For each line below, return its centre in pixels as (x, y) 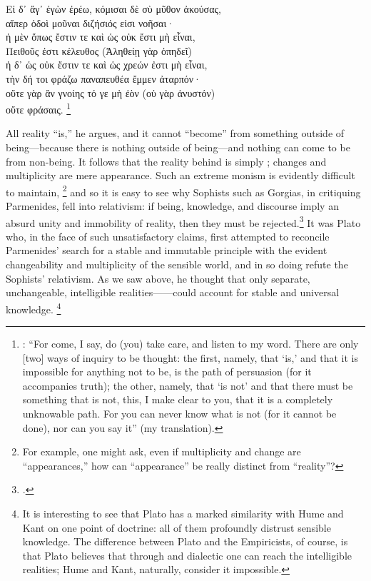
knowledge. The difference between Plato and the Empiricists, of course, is (185, 541)
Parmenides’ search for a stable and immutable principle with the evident (167, 250)
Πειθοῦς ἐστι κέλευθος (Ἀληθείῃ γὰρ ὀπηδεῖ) (99, 50)
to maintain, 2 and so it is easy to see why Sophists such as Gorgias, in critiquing (183, 191)
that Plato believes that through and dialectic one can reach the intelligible (187, 555)
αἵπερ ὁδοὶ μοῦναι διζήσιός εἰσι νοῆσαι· (90, 22)
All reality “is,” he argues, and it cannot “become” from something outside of (175, 133)
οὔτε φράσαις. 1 (39, 108)
